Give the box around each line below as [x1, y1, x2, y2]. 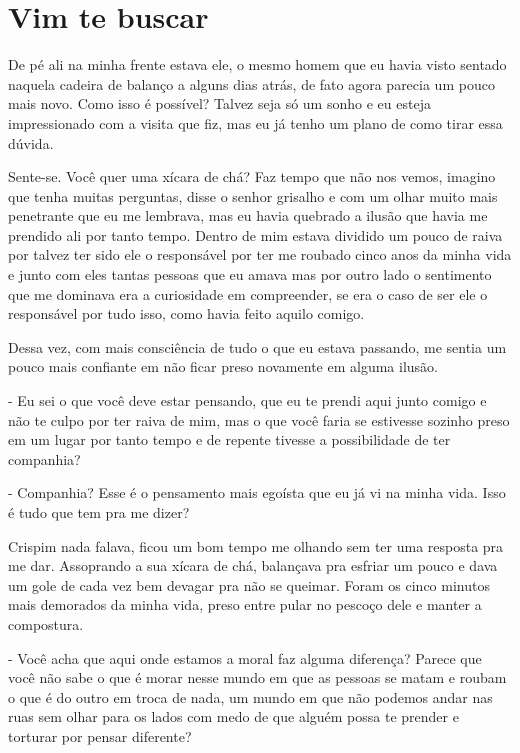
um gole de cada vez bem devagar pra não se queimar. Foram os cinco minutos [8, 574, 490, 595]
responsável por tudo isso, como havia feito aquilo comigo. [8, 303, 365, 324]
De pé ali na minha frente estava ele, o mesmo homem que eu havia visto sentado [8, 54, 507, 75]
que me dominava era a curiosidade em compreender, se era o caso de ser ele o [8, 283, 488, 304]
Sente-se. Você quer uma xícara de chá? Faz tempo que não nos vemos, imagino [8, 166, 496, 187]
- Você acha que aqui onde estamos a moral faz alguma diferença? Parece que [8, 647, 482, 668]
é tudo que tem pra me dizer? [8, 502, 190, 522]
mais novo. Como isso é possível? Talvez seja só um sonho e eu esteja [8, 93, 431, 114]
